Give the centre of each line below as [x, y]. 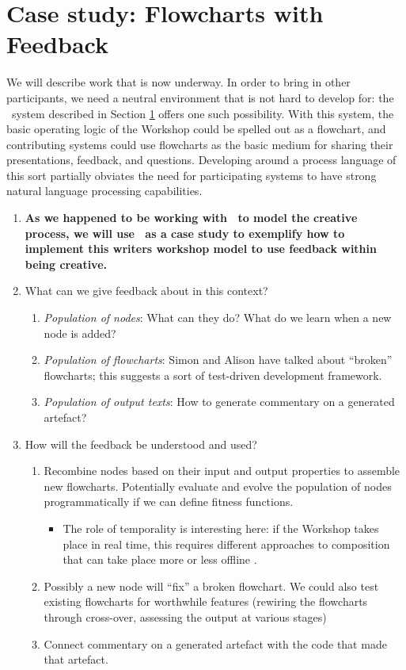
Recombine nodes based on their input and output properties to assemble [222, 471]
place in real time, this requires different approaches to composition [226, 544]
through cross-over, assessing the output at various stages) [185, 616]
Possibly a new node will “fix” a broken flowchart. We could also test [211, 586]
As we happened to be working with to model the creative [191, 218]
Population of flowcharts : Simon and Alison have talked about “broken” [218, 360]
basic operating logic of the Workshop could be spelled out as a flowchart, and [196, 129]
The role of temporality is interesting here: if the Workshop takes [221, 528]
